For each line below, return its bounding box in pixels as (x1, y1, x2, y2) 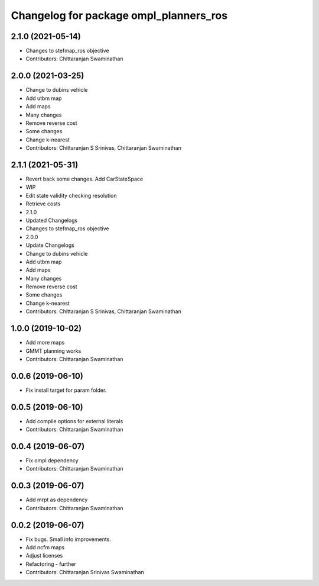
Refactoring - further (25, 560, 76, 568)
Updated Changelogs (25, 217, 78, 224)
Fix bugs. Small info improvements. (25, 536, 112, 543)
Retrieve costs (25, 200, 61, 207)
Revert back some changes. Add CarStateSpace (25, 175, 144, 182)
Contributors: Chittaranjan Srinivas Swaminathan (25, 569, 144, 576)
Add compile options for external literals (25, 417, 123, 424)
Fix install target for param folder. (25, 387, 107, 394)
